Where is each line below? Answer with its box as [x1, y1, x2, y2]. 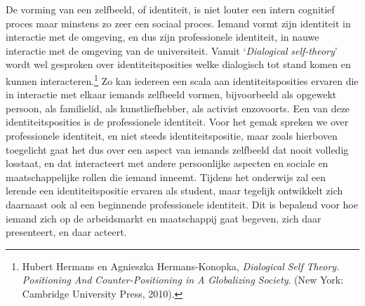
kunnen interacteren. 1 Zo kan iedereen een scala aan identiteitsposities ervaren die [6, 71, 359, 88]
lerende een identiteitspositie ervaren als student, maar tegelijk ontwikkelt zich [6, 183, 343, 198]
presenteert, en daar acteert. [6, 225, 127, 239]
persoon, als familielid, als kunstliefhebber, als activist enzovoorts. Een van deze [6, 100, 350, 115]
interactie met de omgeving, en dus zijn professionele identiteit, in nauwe [6, 29, 319, 44]
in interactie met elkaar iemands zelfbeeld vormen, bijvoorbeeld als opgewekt [6, 87, 337, 102]
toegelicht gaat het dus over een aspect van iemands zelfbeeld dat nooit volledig [6, 142, 349, 157]
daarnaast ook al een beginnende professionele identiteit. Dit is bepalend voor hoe [6, 197, 358, 211]
